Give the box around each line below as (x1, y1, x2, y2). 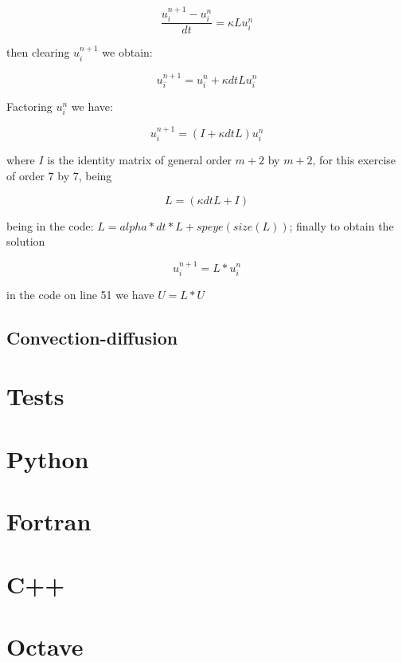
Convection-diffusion (6, 325, 178, 349)
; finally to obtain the (289, 217, 394, 234)
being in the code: (6, 217, 94, 234)
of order (6, 167, 45, 183)
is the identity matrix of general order (47, 152, 232, 168)
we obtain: (102, 44, 153, 61)
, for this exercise (312, 152, 396, 168)
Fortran (6, 505, 92, 538)
